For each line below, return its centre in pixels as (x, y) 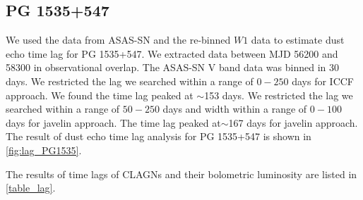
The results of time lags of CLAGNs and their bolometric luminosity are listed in (181, 174)
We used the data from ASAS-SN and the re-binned (118, 40)
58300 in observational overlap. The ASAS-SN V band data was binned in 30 (172, 67)
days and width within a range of (235, 109)
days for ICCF (323, 81)
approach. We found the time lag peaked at (100, 95)
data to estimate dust (298, 40)
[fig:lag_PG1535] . (44, 150)
